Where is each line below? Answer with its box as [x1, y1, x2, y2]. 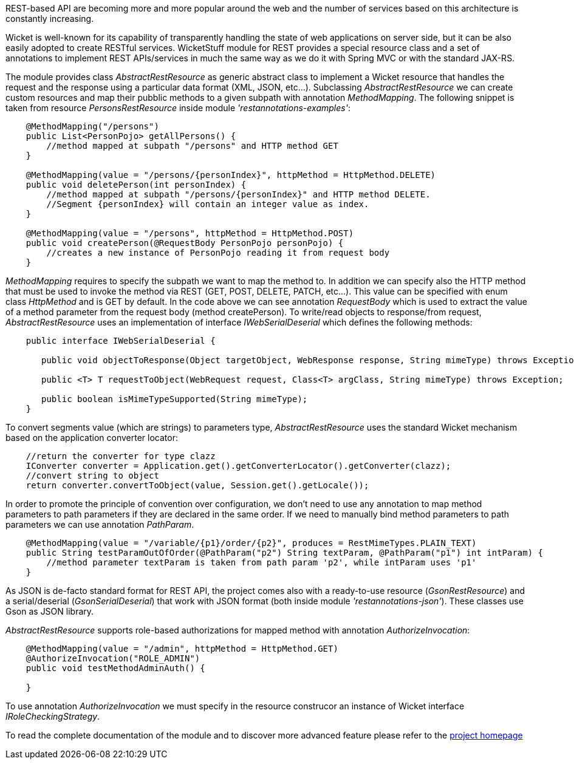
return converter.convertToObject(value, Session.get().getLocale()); [26, 480, 369, 490]
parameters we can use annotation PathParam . [5, 519, 194, 530]
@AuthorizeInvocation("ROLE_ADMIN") [26, 653, 200, 663]
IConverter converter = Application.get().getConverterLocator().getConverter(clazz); [26, 461, 451, 471]
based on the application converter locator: [5, 432, 178, 443]
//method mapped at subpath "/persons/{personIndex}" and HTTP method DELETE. [46, 189, 431, 199]
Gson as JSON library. [5, 606, 94, 616]
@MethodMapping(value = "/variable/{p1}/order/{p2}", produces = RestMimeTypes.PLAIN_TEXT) [26, 538, 477, 548]
